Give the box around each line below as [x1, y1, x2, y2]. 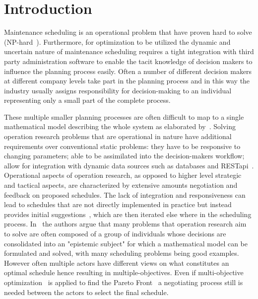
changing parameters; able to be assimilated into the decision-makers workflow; [4, 150, 245, 161]
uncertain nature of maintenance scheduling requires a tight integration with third [4, 46, 254, 57]
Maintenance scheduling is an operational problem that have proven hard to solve [4, 27, 252, 37]
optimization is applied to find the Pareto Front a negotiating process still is [4, 277, 243, 287]
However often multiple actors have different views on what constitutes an [4, 257, 229, 268]
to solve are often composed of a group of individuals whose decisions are [4, 228, 226, 238]
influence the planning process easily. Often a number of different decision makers [4, 66, 252, 76]
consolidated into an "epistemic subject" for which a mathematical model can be [4, 238, 248, 248]
